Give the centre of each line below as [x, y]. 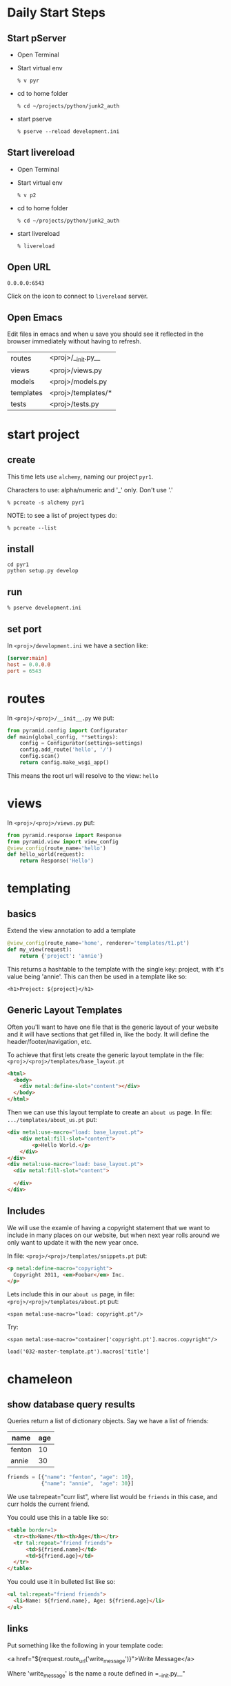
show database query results [71, 1404]
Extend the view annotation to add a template [71, 931]
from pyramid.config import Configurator [68, 730]
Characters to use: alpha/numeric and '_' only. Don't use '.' [90, 490]
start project [43, 434]
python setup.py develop [43, 571]
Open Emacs [35, 318]
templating [39, 889]
